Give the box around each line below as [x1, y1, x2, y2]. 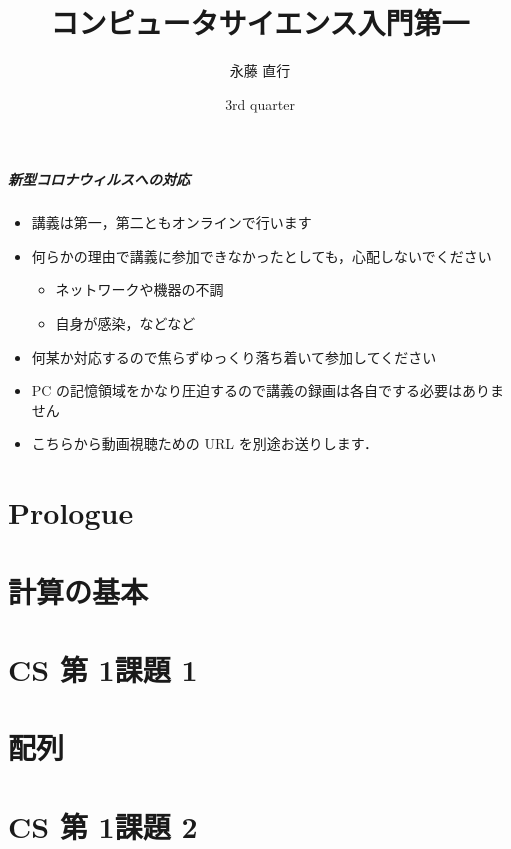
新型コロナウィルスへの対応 [8, 169, 190, 190]
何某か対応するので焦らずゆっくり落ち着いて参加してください [31, 346, 437, 367]
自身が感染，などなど [55, 313, 196, 334]
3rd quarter [225, 93, 295, 114]
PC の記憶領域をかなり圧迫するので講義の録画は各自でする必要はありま [31, 380, 505, 401]
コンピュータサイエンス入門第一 [50, 2, 470, 43]
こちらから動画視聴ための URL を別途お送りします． [31, 433, 379, 454]
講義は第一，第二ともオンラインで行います [31, 212, 312, 233]
